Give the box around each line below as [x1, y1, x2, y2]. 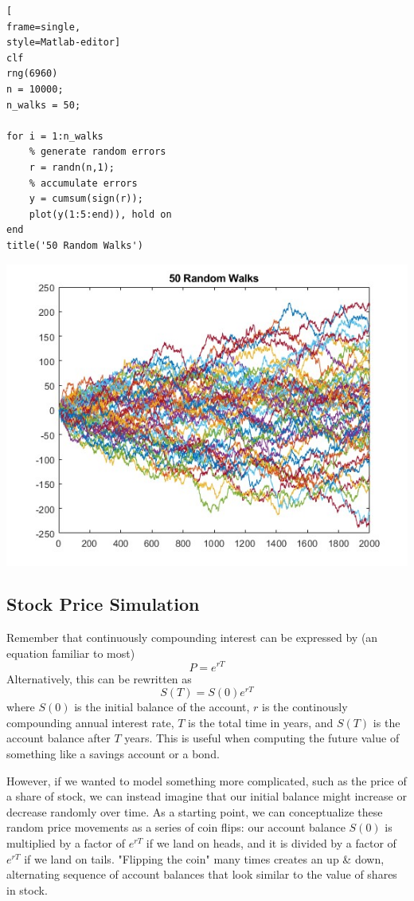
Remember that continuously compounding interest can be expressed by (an [6, 629, 378, 646]
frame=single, [6, 21, 81, 33]
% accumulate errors [29, 177, 138, 189]
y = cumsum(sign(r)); [29, 193, 143, 205]
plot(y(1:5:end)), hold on [29, 208, 172, 220]
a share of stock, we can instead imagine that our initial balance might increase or [6, 788, 407, 805]
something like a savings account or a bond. [6, 746, 220, 762]
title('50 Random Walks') [6, 239, 143, 251]
